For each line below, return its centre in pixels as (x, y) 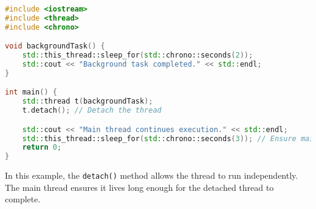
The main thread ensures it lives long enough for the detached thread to (139, 187)
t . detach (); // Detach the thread (92, 111)
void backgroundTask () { (55, 46)
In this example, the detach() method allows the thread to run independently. (152, 175)
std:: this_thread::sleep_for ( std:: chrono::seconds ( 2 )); (138, 55)
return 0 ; (42, 148)
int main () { (31, 92)
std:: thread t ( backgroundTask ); (88, 101)
